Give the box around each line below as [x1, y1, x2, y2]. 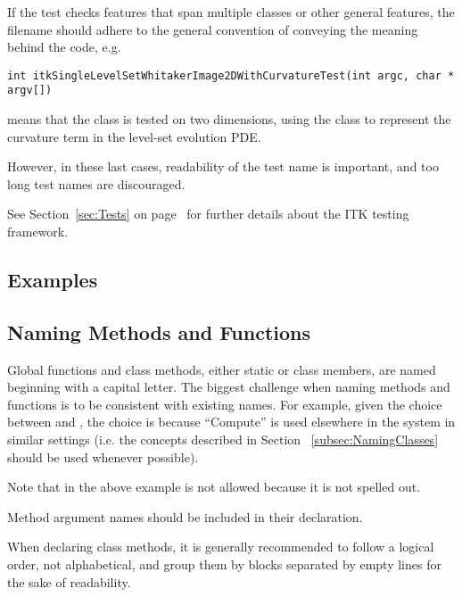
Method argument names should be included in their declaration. [7, 507, 363, 526]
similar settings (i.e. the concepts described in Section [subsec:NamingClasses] [7, 430, 439, 449]
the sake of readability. [7, 572, 131, 591]
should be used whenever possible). [7, 447, 199, 466]
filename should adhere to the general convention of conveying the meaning [7, 20, 418, 38]
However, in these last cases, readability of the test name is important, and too [7, 157, 439, 176]
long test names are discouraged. [7, 174, 186, 193]
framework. [7, 222, 69, 241]
